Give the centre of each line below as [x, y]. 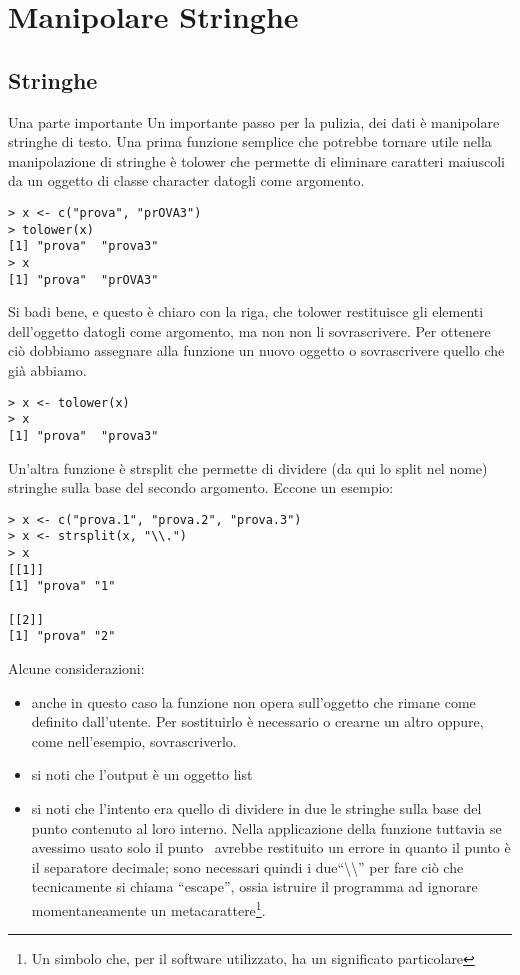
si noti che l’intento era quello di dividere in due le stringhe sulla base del [256, 807]
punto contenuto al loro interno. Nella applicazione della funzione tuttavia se [266, 827]
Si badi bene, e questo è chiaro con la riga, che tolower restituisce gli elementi [246, 311]
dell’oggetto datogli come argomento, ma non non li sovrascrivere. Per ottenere [249, 330]
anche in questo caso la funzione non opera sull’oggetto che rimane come [253, 701]
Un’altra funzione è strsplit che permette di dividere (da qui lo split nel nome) [248, 467]
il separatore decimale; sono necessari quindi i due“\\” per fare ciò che [247, 866]
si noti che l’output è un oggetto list [142, 774]
